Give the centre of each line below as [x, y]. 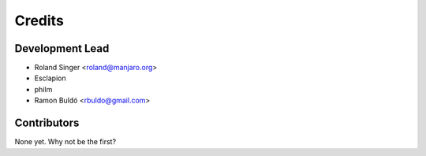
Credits [39, 20]
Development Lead [62, 48]
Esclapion [50, 78]
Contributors [47, 123]
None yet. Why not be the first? [65, 142]
